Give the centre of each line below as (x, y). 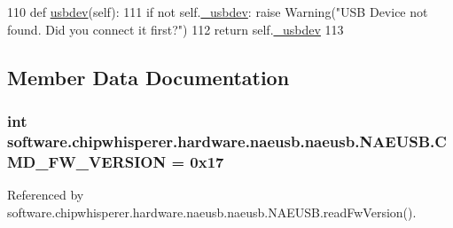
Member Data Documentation (148, 77)
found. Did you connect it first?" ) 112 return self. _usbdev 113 (176, 29)
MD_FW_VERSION (87, 161)
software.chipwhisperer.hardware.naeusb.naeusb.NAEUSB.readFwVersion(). (212, 212)
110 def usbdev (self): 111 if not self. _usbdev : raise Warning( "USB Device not (218, 12)
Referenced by (46, 195)
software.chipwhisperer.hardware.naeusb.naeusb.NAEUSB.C (227, 141)
